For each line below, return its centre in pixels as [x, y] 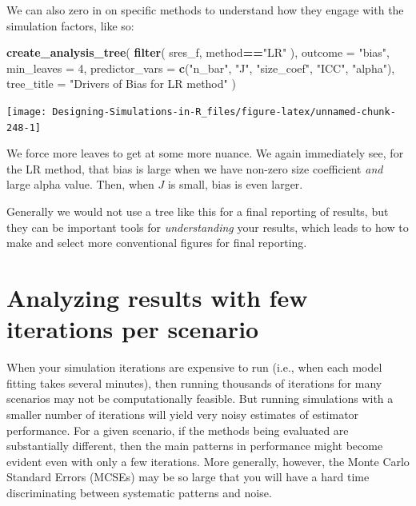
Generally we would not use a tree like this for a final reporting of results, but [198, 211]
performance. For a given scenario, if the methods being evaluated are [178, 430]
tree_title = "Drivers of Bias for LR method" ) [121, 84]
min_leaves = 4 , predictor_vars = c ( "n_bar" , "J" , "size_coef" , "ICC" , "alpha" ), [201, 68]
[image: [27, 112]
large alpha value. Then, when [80, 184]
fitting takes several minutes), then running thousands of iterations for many [194, 382]
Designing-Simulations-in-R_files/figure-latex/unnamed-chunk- [224, 112]
